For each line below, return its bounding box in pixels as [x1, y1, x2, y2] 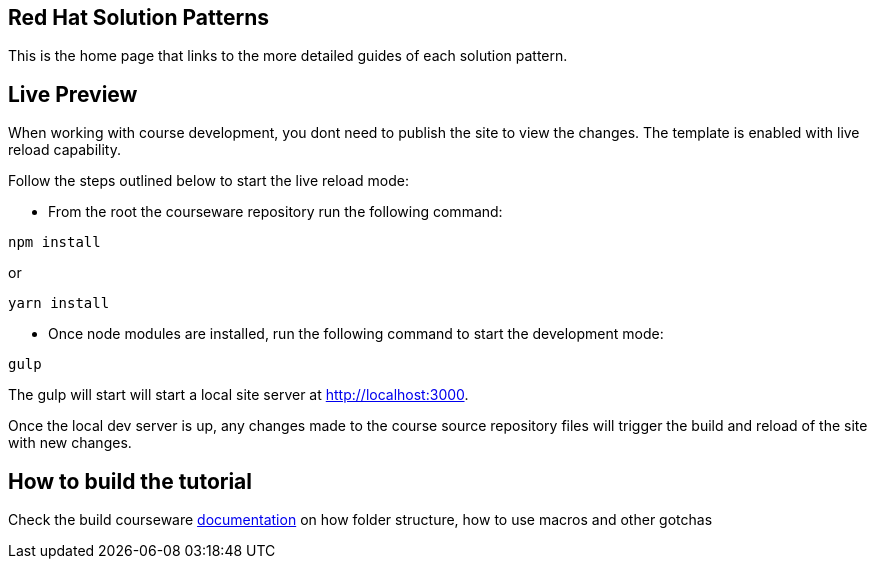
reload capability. [8, 141, 121, 159]
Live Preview [8, 81, 138, 107]
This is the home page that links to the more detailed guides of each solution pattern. [8, 47, 568, 65]
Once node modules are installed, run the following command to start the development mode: [48, 325, 664, 343]
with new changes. [8, 434, 132, 452]
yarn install [8, 295, 110, 312]
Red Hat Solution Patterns [8, 5, 270, 30]
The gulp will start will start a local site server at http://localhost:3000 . [8, 386, 469, 404]
